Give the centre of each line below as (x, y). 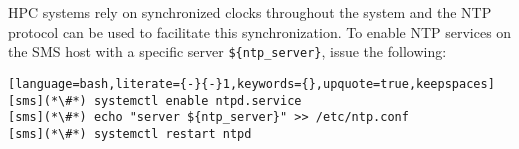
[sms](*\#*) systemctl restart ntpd (130, 133)
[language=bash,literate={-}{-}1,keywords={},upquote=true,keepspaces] (251, 83)
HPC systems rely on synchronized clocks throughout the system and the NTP (250, 12)
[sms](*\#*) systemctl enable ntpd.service (155, 100)
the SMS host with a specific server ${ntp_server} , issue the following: (227, 51)
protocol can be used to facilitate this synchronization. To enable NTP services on (260, 31)
